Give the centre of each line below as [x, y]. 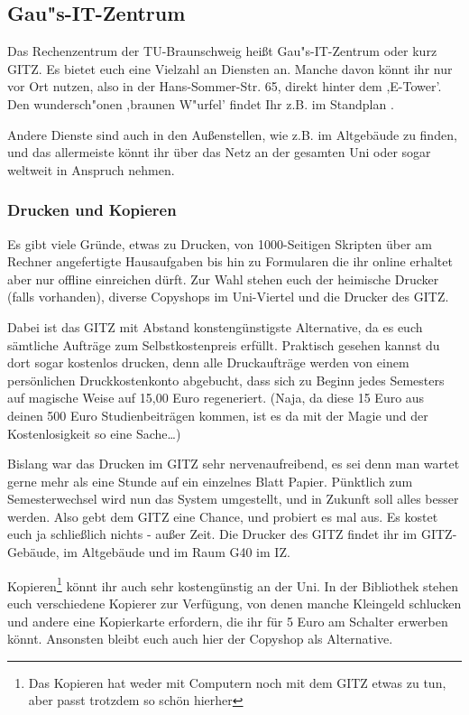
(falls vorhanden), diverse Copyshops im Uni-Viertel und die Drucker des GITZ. [228, 297]
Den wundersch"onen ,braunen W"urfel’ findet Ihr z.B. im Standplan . [201, 103]
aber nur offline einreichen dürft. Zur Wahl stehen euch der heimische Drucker [223, 279]
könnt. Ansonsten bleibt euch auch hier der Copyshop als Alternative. [200, 639]
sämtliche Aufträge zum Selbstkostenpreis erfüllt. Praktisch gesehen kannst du [224, 344]
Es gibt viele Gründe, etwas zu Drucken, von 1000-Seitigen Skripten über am [220, 243]
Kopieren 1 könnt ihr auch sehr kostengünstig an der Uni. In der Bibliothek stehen [233, 584]
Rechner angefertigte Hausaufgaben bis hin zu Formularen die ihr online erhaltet [230, 261]
